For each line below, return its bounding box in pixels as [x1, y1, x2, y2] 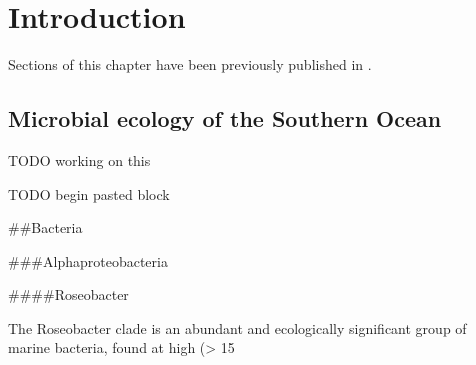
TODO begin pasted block [8, 183, 170, 204]
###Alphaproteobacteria [8, 250, 168, 271]
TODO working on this [8, 149, 151, 170]
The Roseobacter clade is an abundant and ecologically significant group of [8, 317, 467, 338]
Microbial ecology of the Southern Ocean [8, 103, 442, 134]
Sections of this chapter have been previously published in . [8, 54, 372, 75]
